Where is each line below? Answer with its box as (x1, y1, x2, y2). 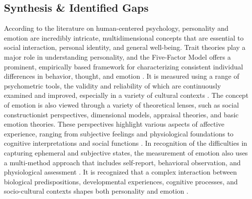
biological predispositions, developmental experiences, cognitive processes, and (4, 176, 238, 186)
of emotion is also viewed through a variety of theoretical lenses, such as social (4, 99, 239, 110)
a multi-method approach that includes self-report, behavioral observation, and (4, 157, 241, 167)
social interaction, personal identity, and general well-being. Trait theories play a (4, 42, 246, 52)
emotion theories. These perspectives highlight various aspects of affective (4, 119, 225, 129)
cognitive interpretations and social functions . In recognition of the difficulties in (4, 138, 248, 148)
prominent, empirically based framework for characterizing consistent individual (4, 61, 243, 71)
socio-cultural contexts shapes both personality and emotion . (4, 186, 188, 196)
